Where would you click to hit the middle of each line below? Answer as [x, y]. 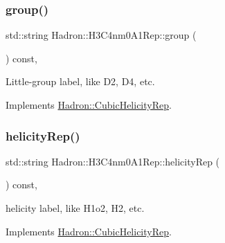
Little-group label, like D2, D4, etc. [80, 81]
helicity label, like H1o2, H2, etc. [75, 208]
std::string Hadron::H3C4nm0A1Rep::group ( [101, 35]
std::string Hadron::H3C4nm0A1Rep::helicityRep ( [113, 161]
